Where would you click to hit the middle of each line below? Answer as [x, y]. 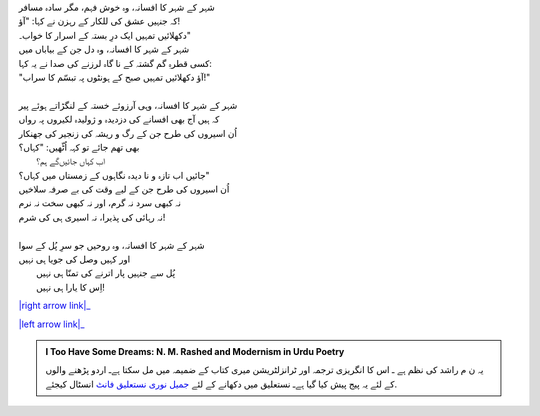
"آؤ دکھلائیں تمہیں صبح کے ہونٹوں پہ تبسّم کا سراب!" [114, 77]
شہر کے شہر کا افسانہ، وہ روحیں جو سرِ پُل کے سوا [111, 245]
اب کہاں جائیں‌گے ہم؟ [70, 161]
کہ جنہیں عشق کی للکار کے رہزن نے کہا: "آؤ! [99, 21]
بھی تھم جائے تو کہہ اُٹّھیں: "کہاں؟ [79, 147]
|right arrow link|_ [54, 306]
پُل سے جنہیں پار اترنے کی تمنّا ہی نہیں [106, 273]
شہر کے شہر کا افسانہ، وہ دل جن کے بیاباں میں [104, 49]
